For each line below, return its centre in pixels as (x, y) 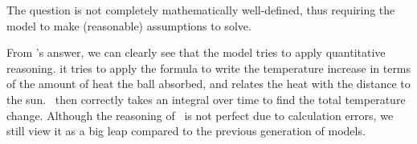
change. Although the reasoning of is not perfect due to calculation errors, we (200, 115)
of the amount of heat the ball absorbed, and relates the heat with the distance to (208, 84)
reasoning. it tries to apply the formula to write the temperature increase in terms (209, 68)
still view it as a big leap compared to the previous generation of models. (186, 131)
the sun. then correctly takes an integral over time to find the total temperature (206, 99)
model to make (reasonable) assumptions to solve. (129, 25)
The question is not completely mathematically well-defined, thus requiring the (201, 10)
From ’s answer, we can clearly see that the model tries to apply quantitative (196, 52)
